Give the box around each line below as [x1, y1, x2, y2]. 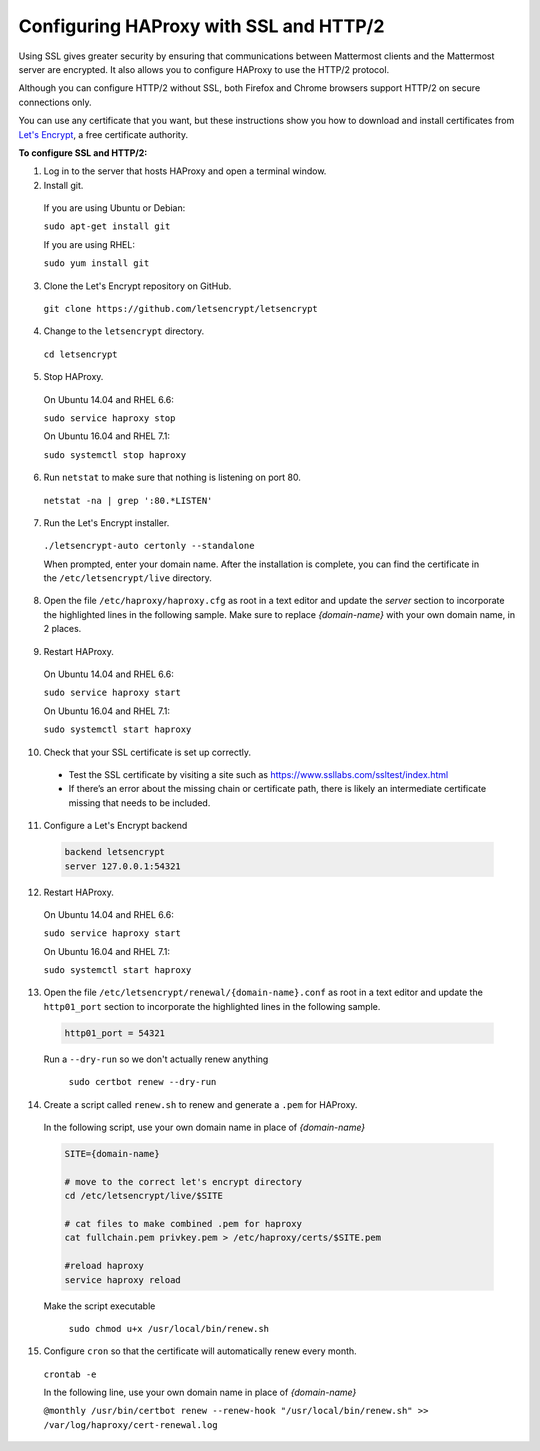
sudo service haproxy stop [43, 412, 176, 424]
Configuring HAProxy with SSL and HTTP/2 [18, 15, 385, 37]
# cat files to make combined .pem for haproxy [64, 1218, 302, 1229]
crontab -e [43, 1368, 97, 1380]
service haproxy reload [64, 1274, 182, 1285]
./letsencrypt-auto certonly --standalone [43, 540, 255, 552]
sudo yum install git [43, 258, 150, 269]
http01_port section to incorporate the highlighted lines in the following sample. [43, 1000, 381, 1012]
